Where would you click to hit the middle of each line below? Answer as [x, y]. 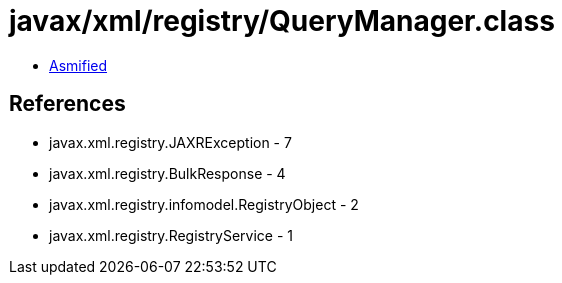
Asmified [78, 65]
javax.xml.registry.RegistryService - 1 [171, 235]
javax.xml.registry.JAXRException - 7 [170, 142]
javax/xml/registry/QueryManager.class [282, 21]
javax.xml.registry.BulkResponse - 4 [167, 173]
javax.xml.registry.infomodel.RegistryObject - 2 [204, 204]
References [67, 104]
